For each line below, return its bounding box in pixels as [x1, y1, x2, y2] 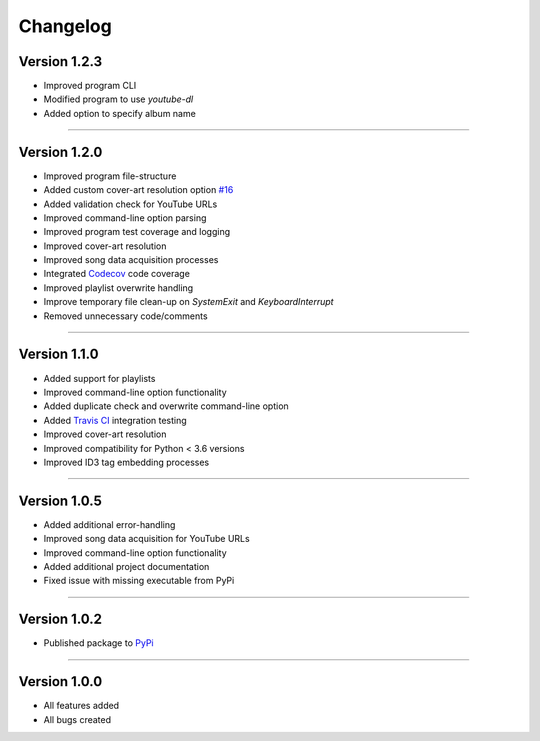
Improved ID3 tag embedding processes [43, 456, 210, 468]
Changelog [18, 15, 112, 37]
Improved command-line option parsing [43, 211, 207, 224]
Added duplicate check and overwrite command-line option [43, 400, 289, 412]
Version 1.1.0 [18, 346, 99, 363]
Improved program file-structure [43, 170, 177, 182]
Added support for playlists [43, 372, 156, 384]
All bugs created [43, 713, 112, 725]
